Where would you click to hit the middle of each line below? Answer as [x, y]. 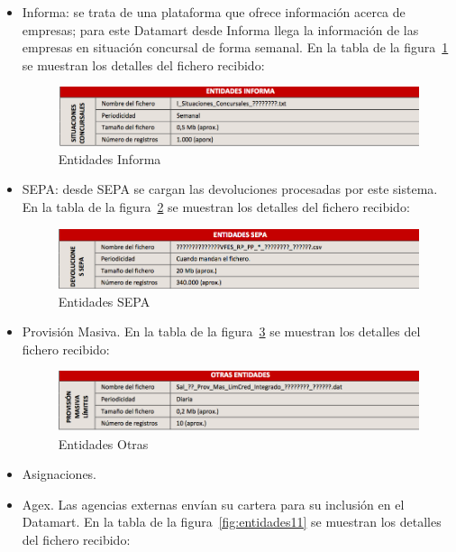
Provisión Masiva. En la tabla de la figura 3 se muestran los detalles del [221, 331]
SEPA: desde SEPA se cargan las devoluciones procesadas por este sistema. [230, 189]
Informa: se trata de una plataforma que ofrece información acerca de [214, 12]
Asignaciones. [59, 474]
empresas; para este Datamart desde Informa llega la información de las [220, 29]
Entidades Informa [109, 158]
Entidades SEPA [104, 301]
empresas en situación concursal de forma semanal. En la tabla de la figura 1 [235, 47]
